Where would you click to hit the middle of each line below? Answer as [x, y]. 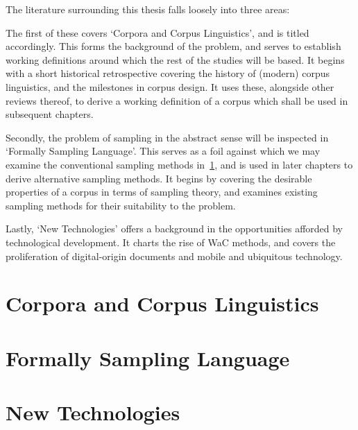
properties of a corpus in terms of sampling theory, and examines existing [162, 192]
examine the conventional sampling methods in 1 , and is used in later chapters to [179, 164]
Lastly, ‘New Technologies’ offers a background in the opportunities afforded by [174, 229]
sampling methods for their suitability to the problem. [121, 205]
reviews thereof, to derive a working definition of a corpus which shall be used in [177, 100]
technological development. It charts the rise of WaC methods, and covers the [171, 242]
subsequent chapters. [50, 114]
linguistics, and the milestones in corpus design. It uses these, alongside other [170, 86]
